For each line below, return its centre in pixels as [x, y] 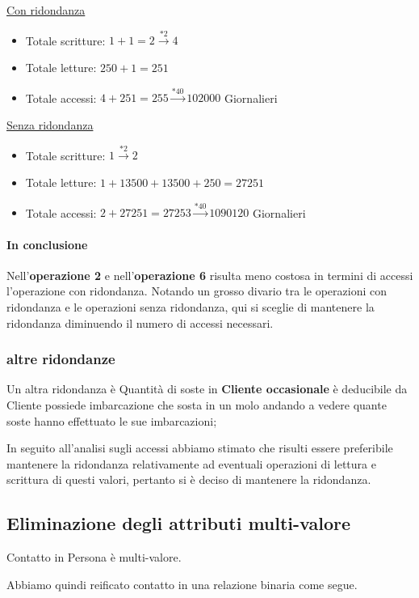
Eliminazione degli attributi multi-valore [179, 523]
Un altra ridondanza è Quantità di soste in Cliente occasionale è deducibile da [207, 389]
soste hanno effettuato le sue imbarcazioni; [112, 420]
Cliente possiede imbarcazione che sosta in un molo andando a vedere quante [197, 404]
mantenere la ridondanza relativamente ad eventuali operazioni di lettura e [191, 463]
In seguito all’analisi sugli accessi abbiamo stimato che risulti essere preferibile [200, 448]
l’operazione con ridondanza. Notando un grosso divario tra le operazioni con [197, 291]
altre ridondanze [61, 359]
